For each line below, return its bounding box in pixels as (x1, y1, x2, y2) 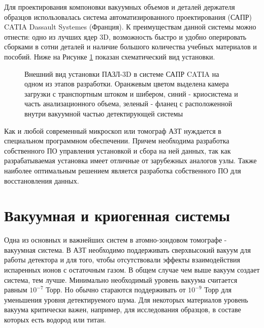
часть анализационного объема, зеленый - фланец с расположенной (24, 98, 233, 109)
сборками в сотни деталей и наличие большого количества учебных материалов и (4, 41, 257, 52)
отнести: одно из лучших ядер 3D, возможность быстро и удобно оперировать (4, 31, 247, 42)
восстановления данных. (4, 175, 79, 186)
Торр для (204, 284, 232, 295)
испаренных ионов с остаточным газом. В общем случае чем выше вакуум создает (4, 264, 260, 275)
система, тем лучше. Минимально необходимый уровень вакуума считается (4, 274, 238, 285)
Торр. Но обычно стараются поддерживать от (46, 284, 186, 295)
